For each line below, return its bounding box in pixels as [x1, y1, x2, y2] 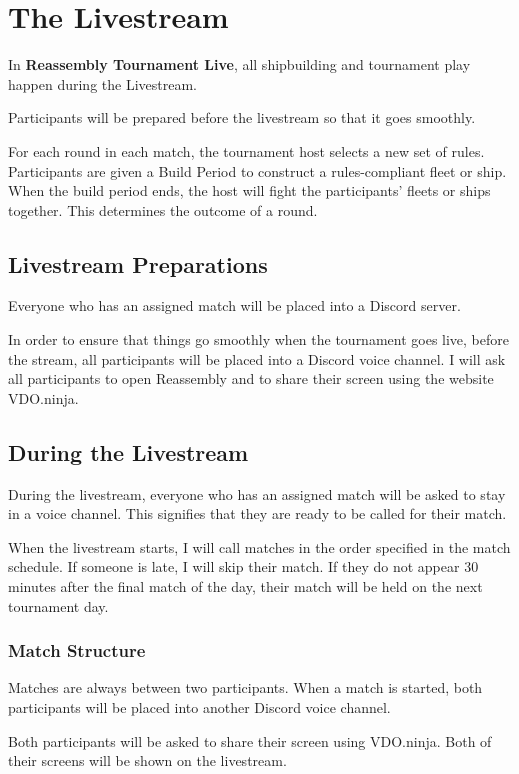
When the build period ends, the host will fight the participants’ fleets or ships [8, 180, 491, 201]
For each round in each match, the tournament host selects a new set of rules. [8, 140, 485, 161]
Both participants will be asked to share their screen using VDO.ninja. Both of [8, 730, 492, 751]
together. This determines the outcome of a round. [8, 199, 318, 220]
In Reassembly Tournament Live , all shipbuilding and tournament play [8, 54, 471, 75]
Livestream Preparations [8, 248, 268, 279]
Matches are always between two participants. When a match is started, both [8, 677, 483, 698]
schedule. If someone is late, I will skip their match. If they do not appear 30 [8, 556, 479, 577]
